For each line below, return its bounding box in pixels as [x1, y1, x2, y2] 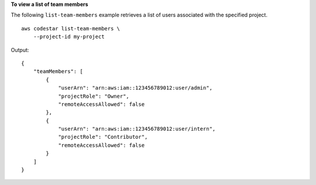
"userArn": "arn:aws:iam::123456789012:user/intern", [58, 126, 216, 132]
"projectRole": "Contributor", [58, 133, 148, 141]
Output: [11, 46, 29, 53]
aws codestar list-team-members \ [21, 25, 120, 32]
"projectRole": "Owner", [58, 92, 130, 100]
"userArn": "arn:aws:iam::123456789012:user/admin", [58, 85, 213, 91]
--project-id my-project [33, 33, 105, 40]
